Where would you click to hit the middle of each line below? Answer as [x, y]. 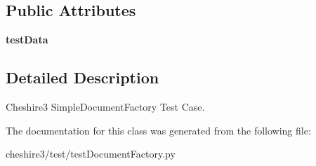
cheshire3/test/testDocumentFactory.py [91, 154]
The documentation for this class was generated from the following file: [158, 130]
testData [27, 40]
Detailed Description [83, 77]
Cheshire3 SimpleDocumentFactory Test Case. [105, 106]
